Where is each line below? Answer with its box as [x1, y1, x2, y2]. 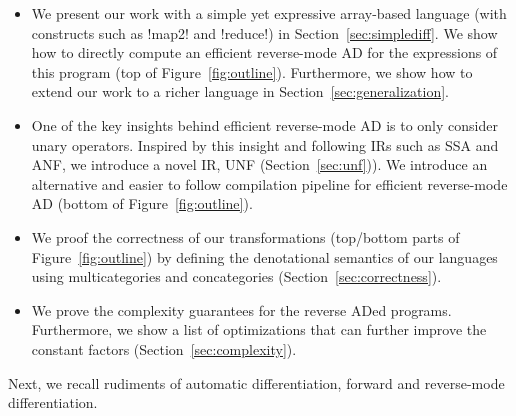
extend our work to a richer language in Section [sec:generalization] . [31, 81, 449, 102]
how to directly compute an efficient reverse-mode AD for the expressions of [31, 42, 498, 63]
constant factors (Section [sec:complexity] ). [31, 338, 297, 359]
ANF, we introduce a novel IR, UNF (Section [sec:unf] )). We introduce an [31, 154, 488, 175]
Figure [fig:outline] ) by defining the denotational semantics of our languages [31, 246, 498, 267]
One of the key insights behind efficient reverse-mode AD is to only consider [31, 114, 498, 135]
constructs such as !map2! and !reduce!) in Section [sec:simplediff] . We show [31, 22, 498, 43]
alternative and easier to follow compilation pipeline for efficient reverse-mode [31, 173, 508, 194]
